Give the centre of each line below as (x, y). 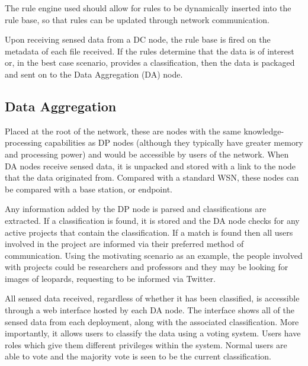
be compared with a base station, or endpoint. (89, 189)
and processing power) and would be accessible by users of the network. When (147, 154)
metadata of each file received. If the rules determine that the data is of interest (150, 51)
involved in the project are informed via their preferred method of (124, 244)
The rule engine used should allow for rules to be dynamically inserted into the (148, 8)
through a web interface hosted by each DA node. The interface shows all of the (150, 310)
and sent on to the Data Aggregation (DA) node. (94, 74)
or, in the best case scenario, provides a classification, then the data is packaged (150, 62)
